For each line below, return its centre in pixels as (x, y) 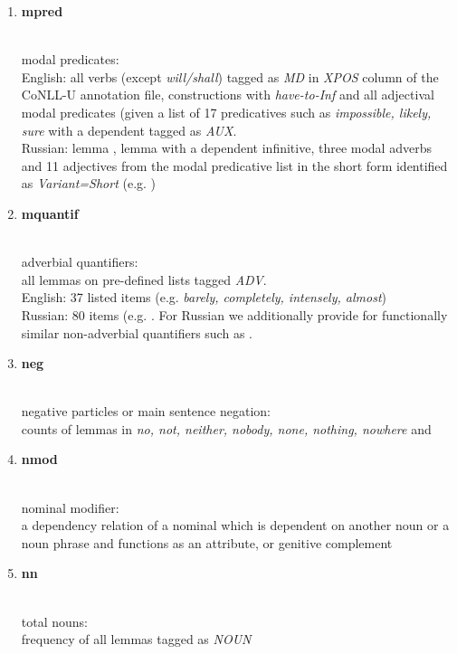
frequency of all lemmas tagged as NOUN (136, 639)
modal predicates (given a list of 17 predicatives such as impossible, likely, (226, 112)
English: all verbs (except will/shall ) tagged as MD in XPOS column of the (230, 76)
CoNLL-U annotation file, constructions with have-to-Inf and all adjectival (228, 95)
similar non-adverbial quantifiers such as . (137, 332)
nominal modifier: (70, 507)
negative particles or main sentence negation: (146, 411)
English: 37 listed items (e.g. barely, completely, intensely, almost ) (204, 297)
